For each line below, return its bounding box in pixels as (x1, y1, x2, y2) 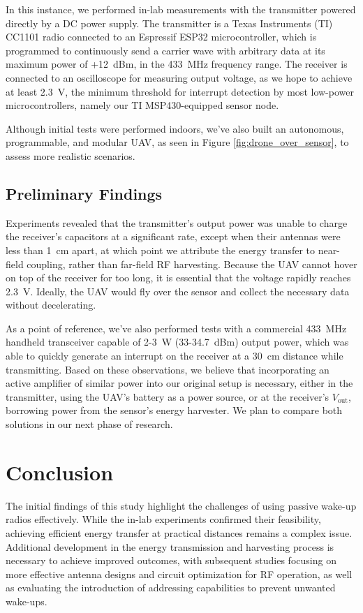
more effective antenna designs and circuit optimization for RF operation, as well (6, 566, 353, 581)
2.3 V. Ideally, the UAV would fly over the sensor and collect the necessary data (6, 283, 350, 298)
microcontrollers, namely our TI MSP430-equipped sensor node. (6, 98, 279, 112)
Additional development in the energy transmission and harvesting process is (6, 539, 334, 554)
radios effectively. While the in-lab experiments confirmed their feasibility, (6, 512, 321, 526)
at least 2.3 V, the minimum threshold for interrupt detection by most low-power (6, 84, 354, 98)
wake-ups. (6, 593, 47, 608)
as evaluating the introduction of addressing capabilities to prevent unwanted (6, 580, 336, 595)
